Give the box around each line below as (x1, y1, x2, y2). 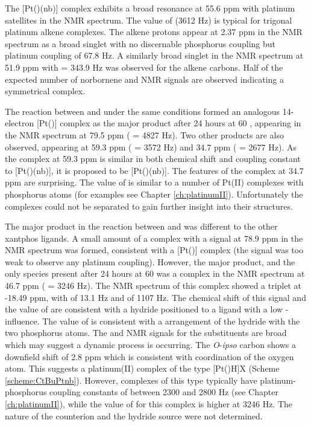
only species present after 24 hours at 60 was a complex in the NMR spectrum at (5, 267, 305, 280)
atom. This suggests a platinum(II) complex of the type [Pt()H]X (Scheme (5, 362, 280, 375)
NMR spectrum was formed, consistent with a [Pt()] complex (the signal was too (5, 244, 304, 256)
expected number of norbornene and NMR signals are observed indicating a (5, 73, 284, 85)
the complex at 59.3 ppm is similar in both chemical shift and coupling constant (5, 152, 301, 165)
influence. (5, 314, 40, 327)
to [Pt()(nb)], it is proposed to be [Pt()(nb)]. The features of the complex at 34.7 (5, 164, 304, 176)
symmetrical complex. (5, 85, 86, 97)
